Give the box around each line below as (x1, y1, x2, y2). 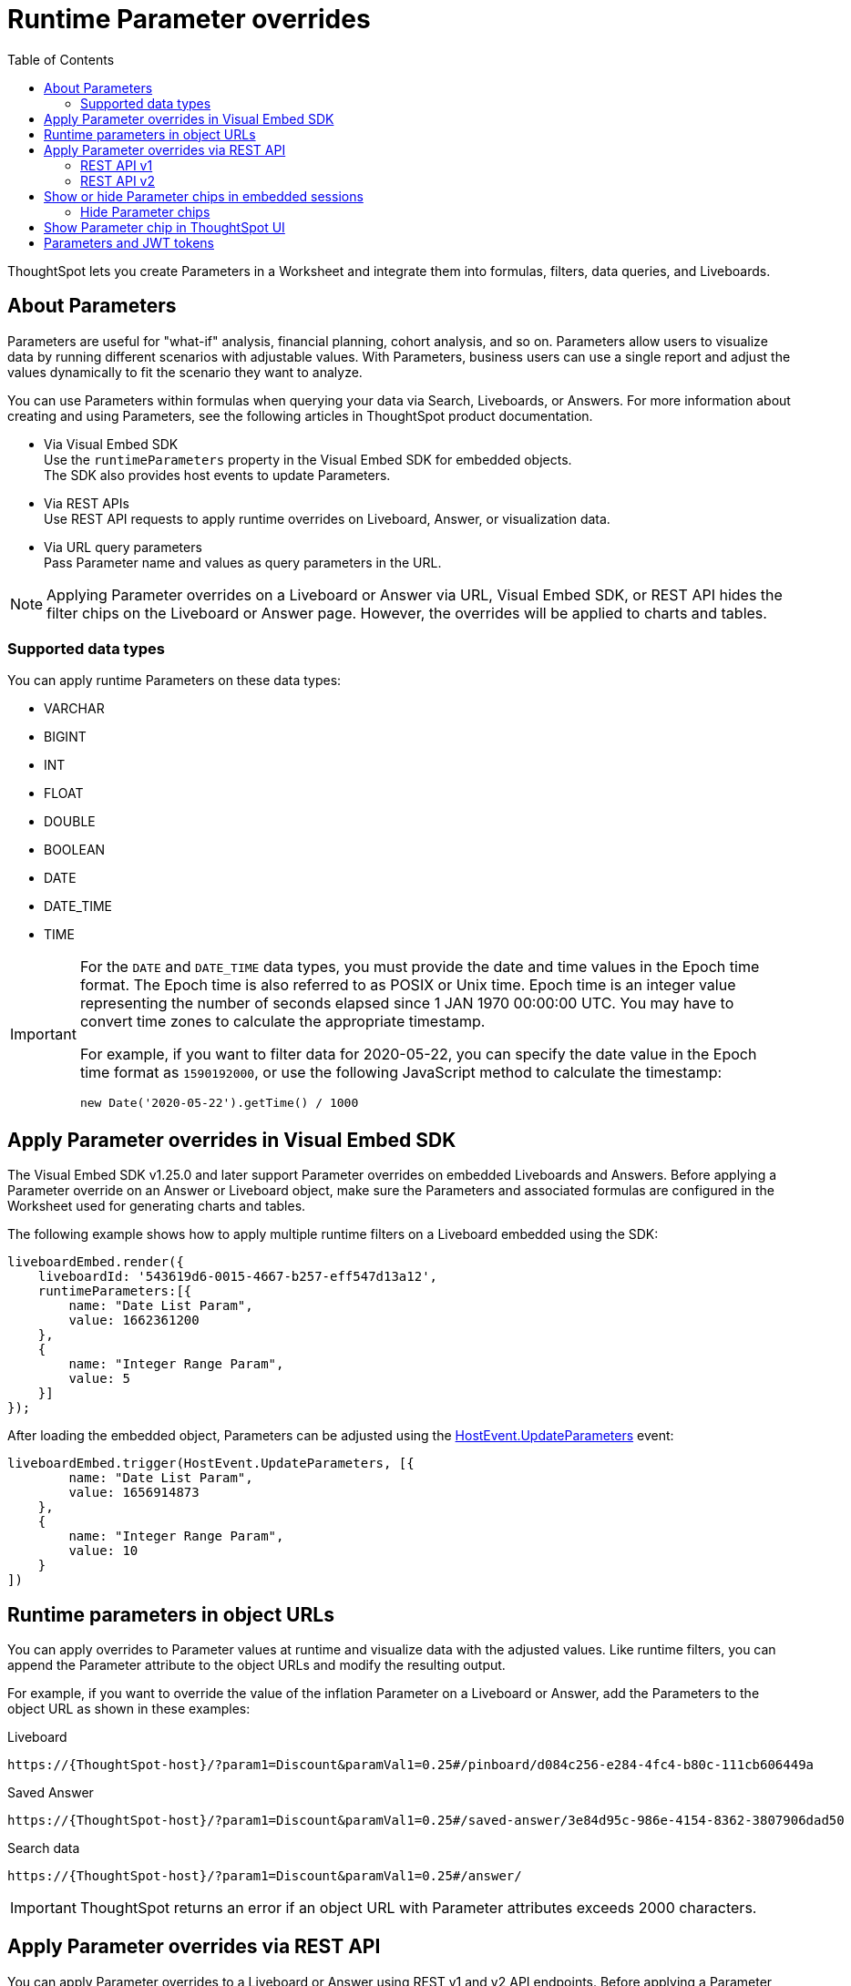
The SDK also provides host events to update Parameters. (44, 466, 391, 483)
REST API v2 (80, 172, 156, 189)
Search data (7, 1840, 80, 1857)
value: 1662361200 (68, 1313, 200, 1328)
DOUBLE (44, 814, 96, 830)
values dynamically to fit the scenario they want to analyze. (7, 363, 363, 380)
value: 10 (68, 1543, 138, 1559)
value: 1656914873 (68, 1485, 200, 1500)
